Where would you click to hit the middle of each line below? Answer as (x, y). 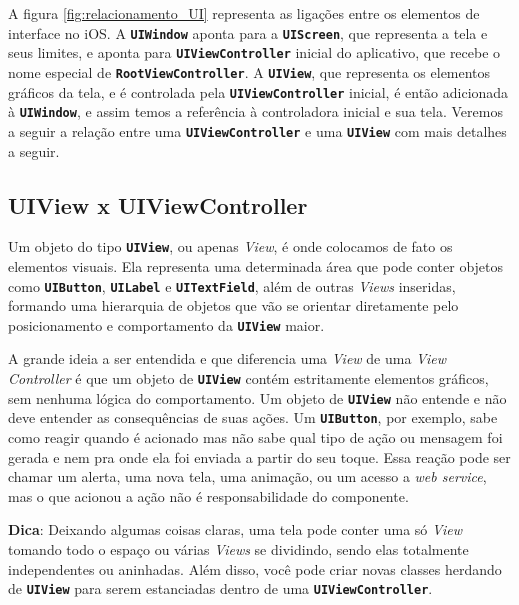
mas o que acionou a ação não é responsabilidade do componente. (208, 495)
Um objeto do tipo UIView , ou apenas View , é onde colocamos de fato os (230, 246)
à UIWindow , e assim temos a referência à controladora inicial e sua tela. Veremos (255, 111)
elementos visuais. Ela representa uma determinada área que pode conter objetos (256, 265)
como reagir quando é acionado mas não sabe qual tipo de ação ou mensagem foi (255, 437)
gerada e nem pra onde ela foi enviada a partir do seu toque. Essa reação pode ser (259, 456)
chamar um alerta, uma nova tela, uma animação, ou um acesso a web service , (247, 476)
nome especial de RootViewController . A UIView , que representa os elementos (249, 71)
